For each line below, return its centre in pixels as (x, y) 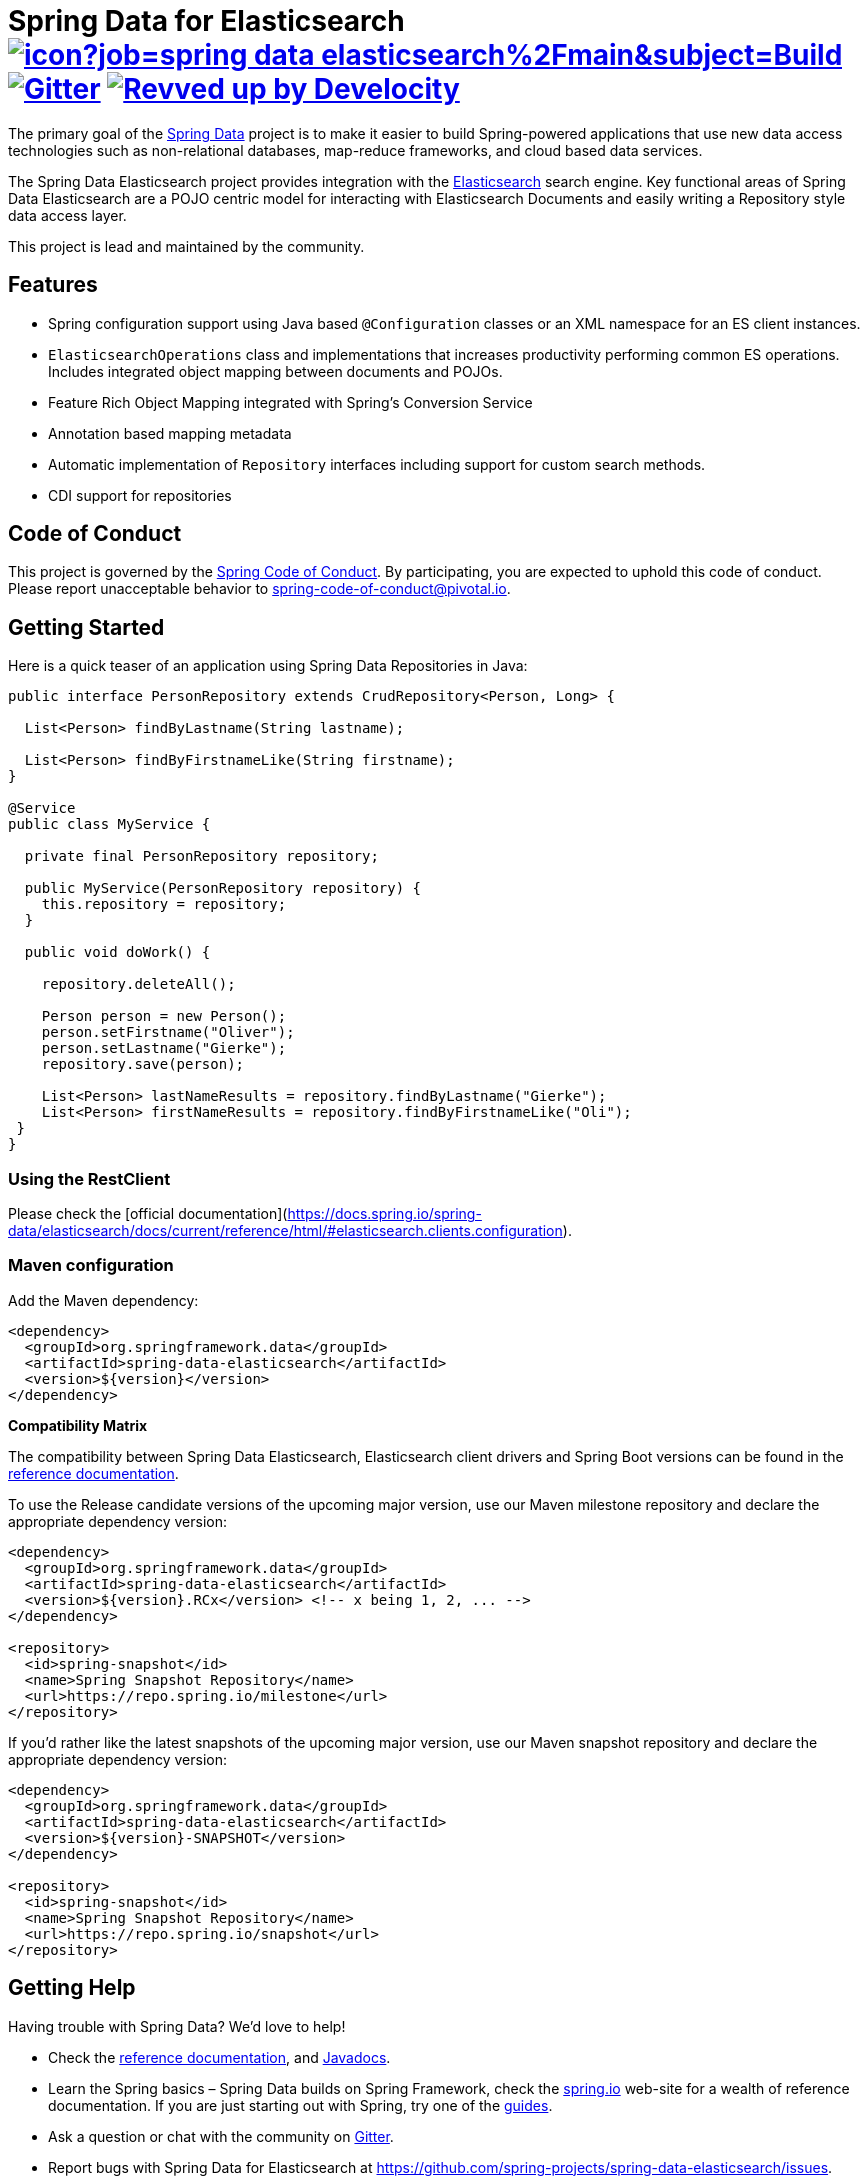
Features (53, 285)
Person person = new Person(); (164, 1016)
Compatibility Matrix (78, 1425)
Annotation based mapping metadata (170, 433)
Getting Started (86, 627)
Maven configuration (91, 1265)
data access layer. (67, 215)
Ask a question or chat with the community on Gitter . (221, 2136)
